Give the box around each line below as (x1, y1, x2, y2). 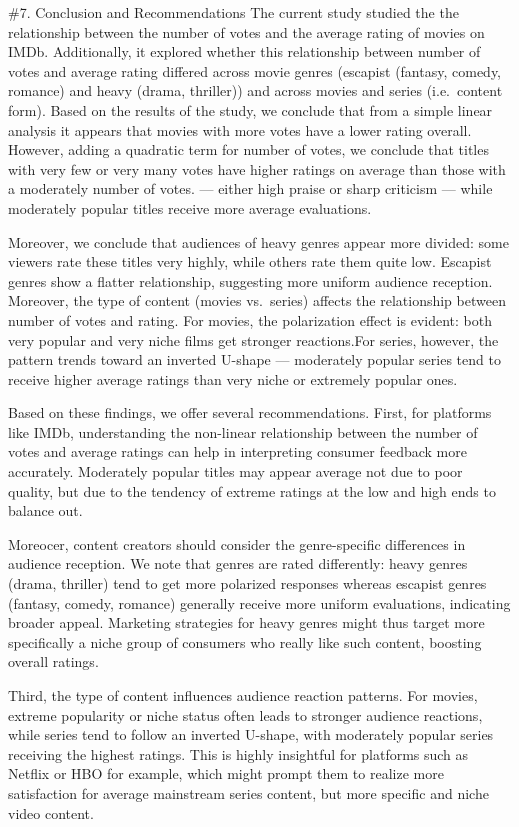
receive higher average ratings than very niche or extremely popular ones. (8, 368, 458, 389)
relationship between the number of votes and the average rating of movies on (8, 21, 485, 42)
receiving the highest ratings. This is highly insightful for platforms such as (8, 743, 469, 764)
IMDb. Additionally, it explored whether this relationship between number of (8, 41, 481, 62)
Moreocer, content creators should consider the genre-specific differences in (8, 533, 466, 554)
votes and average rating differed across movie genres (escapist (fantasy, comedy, (8, 60, 502, 81)
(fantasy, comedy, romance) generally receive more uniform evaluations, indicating (8, 592, 511, 613)
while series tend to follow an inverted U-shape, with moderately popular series (8, 724, 494, 745)
